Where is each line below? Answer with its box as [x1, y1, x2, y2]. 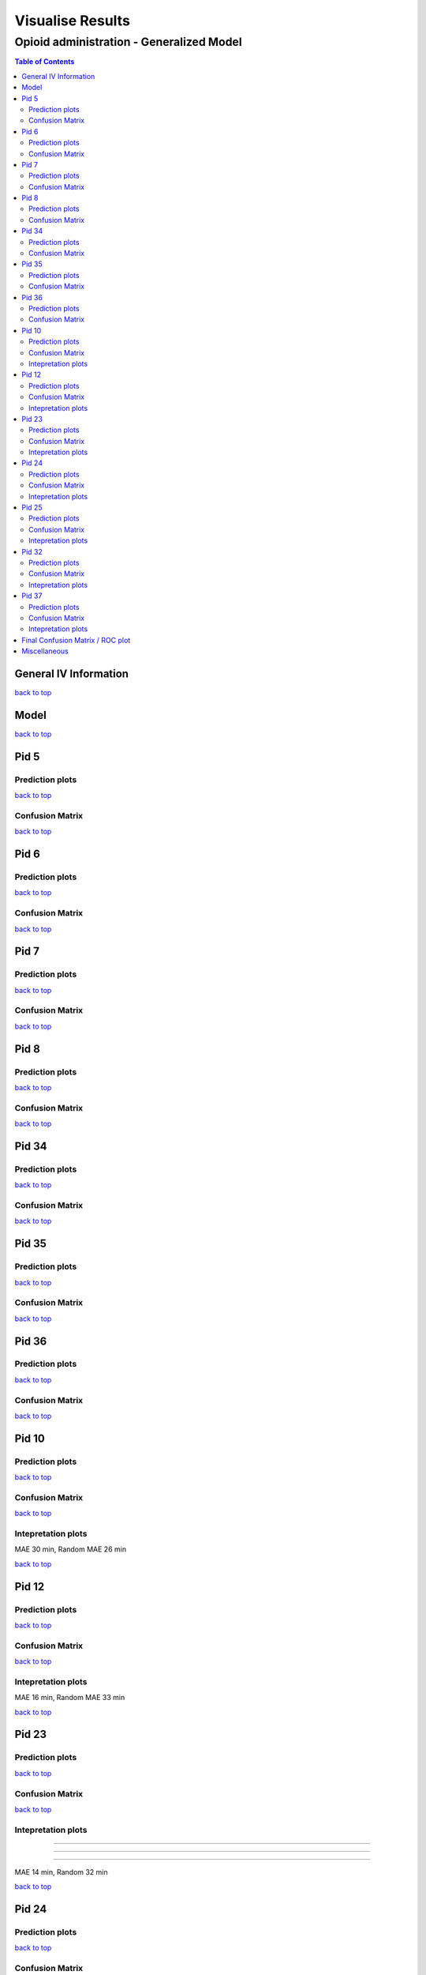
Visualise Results [14, 12, 130, 29]
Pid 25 [21, 502, 43, 513]
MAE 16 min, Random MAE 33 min [14, 1693, 125, 1702]
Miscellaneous [21, 646, 69, 656]
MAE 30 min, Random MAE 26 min [14, 1544, 126, 1554]
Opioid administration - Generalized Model [14, 35, 242, 49]
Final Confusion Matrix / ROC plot [21, 635, 131, 645]
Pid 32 [21, 547, 43, 556]
